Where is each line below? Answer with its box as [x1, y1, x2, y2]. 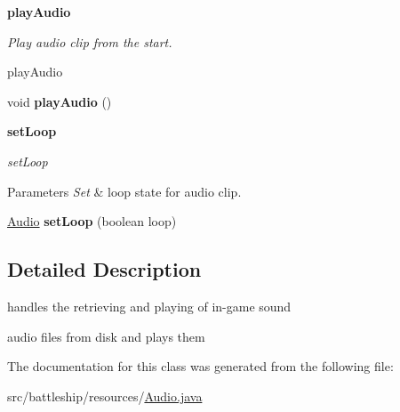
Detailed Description [7, 255, 202, 283]
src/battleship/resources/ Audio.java [7, 386, 203, 405]
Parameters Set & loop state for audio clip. [7, 182, 242, 200]
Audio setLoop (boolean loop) [7, 212, 177, 230]
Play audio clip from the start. [7, 32, 172, 51]
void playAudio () [7, 92, 112, 110]
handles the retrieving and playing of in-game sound [7, 296, 292, 315]
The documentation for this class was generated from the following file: [7, 357, 394, 376]
